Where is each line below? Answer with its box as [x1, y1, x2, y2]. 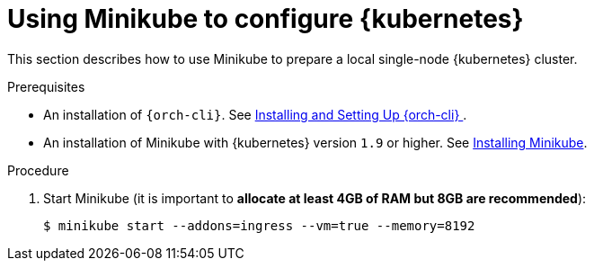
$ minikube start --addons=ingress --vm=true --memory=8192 [43, 218, 475, 233]
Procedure [7, 162, 69, 178]
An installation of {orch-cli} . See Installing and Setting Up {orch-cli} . [43, 106, 467, 122]
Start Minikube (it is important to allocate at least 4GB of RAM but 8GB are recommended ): [43, 190, 587, 206]
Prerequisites [7, 78, 85, 94]
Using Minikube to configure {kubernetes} [7, 4, 524, 34]
